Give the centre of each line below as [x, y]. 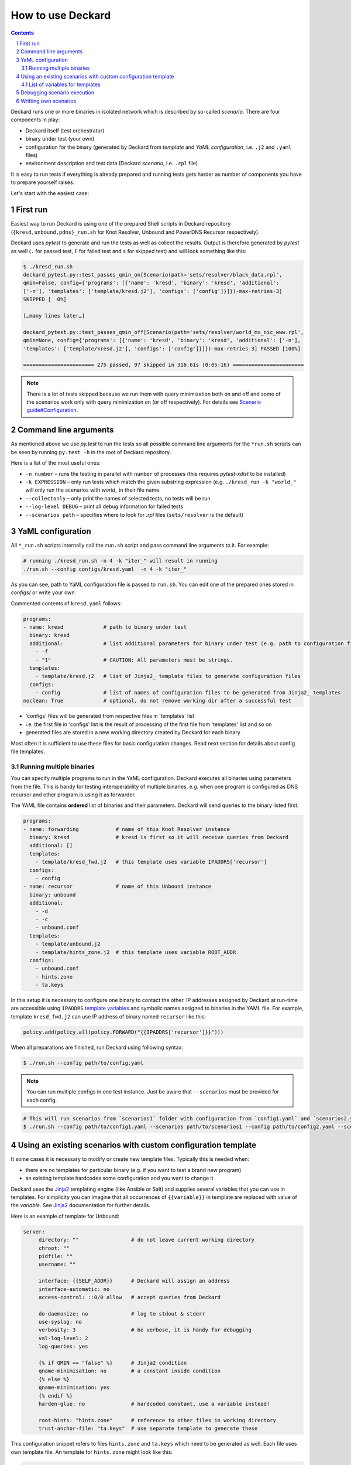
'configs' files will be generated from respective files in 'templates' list [110, 716]
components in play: [35, 120]
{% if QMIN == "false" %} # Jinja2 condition [113, 1363]
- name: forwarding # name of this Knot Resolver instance [127, 829]
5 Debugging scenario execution [55, 93]
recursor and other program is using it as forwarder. [73, 795]
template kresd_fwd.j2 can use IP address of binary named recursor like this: [109, 1016]
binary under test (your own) [60, 139]
